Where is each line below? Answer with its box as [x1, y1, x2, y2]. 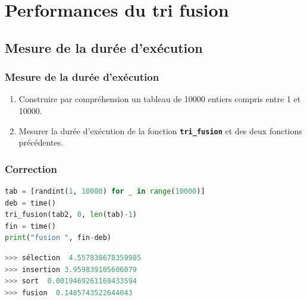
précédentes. [18, 136, 64, 149]
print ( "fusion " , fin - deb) [5, 233, 112, 242]
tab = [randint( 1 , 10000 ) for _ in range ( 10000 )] [5, 187, 205, 196]
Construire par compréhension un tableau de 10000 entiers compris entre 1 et [18, 93, 301, 105]
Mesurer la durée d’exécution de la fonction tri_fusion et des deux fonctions [18, 124, 302, 137]
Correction [5, 161, 57, 176]
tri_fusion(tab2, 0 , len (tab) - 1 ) [5, 210, 137, 219]
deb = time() [5, 198, 56, 207]
